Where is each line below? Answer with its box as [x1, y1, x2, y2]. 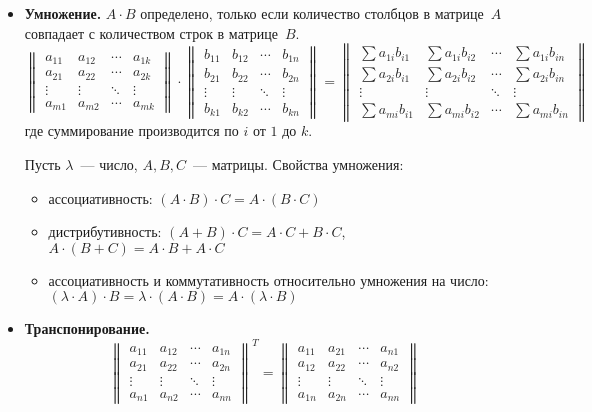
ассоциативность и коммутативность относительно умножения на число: [48, 269, 489, 290]
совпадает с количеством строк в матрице [24, 22, 278, 43]
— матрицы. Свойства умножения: [193, 154, 404, 175]
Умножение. [24, 3, 102, 23]
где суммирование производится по [24, 120, 239, 141]
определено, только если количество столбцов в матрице [140, 3, 484, 23]
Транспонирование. [24, 318, 150, 339]
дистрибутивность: [48, 221, 162, 242]
